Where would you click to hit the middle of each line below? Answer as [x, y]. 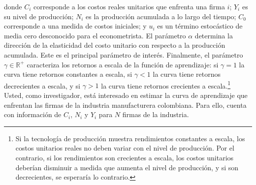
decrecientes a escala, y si [42, 85]
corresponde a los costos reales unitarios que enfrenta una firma [129, 6]
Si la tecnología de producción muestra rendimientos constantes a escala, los [130, 138]
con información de [33, 114]
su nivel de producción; [39, 16]
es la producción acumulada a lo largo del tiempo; [161, 16]
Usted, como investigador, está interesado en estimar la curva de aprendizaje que [126, 95]
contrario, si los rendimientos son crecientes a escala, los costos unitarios [125, 157]
